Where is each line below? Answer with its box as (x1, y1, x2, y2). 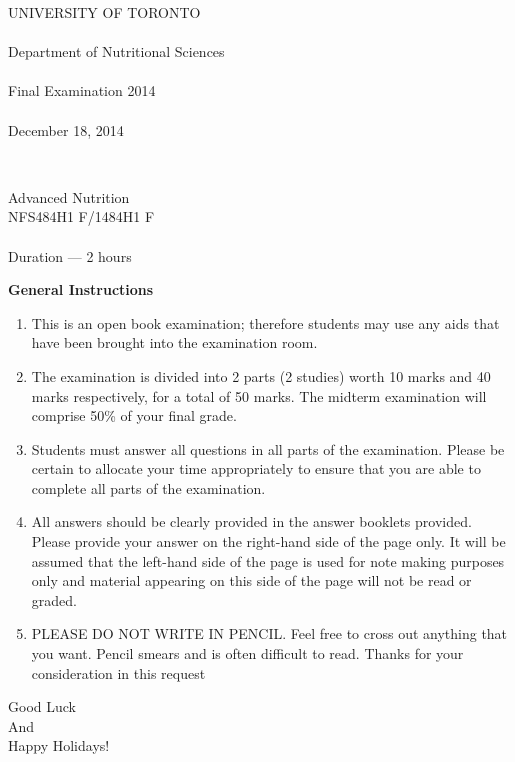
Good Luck (8, 696, 76, 717)
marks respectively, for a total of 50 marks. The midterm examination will (31, 385, 487, 406)
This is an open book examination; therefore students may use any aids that (31, 312, 500, 333)
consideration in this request (31, 662, 206, 683)
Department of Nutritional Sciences (8, 41, 225, 62)
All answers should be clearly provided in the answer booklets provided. (31, 511, 472, 532)
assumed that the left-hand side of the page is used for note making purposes (31, 550, 505, 571)
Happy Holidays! (8, 735, 110, 756)
